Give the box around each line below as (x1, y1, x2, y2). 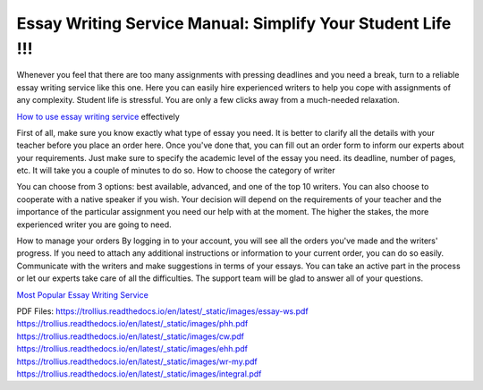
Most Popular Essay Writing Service (16, 289, 149, 300)
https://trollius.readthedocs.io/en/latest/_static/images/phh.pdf (16, 318, 249, 329)
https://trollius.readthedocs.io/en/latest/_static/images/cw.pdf (16, 331, 245, 342)
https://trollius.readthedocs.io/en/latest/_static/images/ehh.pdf (16, 343, 249, 354)
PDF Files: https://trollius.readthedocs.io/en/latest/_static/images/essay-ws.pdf (16, 305, 309, 317)
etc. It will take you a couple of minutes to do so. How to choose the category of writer (16, 165, 335, 176)
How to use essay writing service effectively (16, 111, 181, 122)
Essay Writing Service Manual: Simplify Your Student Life (16, 13, 452, 33)
